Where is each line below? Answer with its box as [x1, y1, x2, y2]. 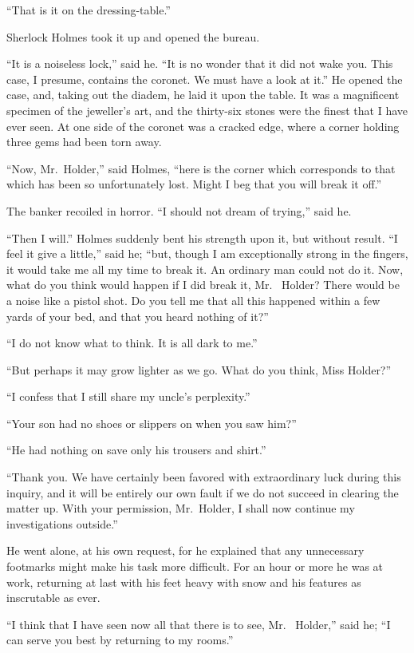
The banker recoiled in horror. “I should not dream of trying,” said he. [6, 202, 352, 219]
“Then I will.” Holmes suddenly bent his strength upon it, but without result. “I [6, 229, 398, 246]
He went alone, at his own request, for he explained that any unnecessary [6, 542, 365, 559]
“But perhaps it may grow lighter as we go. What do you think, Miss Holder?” [6, 361, 392, 378]
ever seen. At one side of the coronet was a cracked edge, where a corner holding [6, 117, 400, 134]
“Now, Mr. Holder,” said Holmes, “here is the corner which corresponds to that [6, 160, 396, 176]
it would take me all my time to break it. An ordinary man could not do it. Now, [6, 260, 404, 277]
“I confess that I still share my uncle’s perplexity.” [6, 388, 250, 405]
